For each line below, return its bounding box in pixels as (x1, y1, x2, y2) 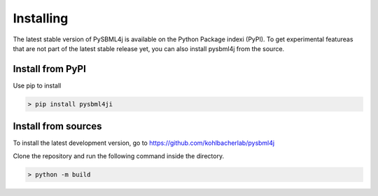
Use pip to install (13, 81, 62, 90)
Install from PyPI (13, 63, 87, 75)
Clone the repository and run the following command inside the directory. (13, 151, 224, 160)
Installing (13, 10, 69, 26)
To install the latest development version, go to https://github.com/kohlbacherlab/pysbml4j (13, 139, 275, 147)
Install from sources (13, 120, 102, 132)
